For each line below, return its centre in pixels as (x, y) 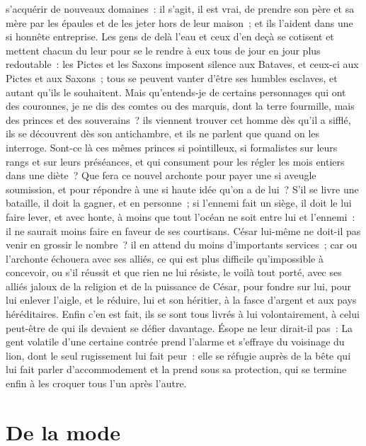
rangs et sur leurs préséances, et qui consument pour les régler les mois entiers (175, 161)
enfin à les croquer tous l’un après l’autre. (96, 383)
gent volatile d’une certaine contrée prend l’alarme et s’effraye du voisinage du (175, 342)
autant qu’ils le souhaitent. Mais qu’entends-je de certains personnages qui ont (176, 92)
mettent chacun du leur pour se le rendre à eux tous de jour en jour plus (163, 50)
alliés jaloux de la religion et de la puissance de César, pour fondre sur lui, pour (178, 286)
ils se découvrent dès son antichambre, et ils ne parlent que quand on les (163, 133)
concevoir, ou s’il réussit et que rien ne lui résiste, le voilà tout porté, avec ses (174, 272)
